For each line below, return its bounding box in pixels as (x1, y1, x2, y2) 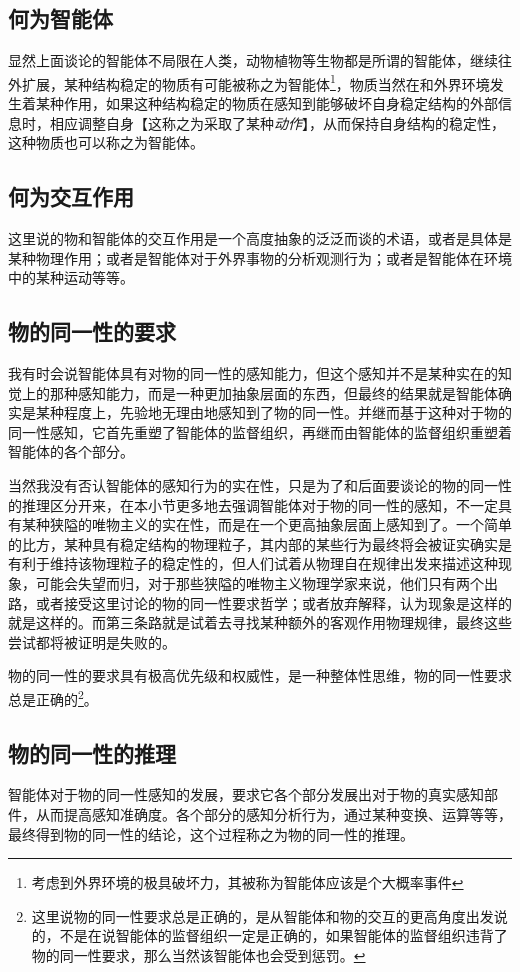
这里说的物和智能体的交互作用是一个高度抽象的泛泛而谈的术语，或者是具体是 (8, 228, 512, 249)
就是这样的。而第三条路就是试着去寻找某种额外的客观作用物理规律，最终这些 (8, 612, 512, 633)
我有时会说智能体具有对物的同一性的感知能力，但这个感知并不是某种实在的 (8, 363, 498, 384)
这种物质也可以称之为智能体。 (8, 132, 204, 153)
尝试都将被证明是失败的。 (8, 631, 176, 652)
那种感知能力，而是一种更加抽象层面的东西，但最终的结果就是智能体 (49, 382, 498, 403)
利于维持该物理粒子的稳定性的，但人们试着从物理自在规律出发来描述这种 (21, 553, 498, 574)
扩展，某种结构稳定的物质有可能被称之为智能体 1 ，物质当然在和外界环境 (21, 70, 490, 94)
